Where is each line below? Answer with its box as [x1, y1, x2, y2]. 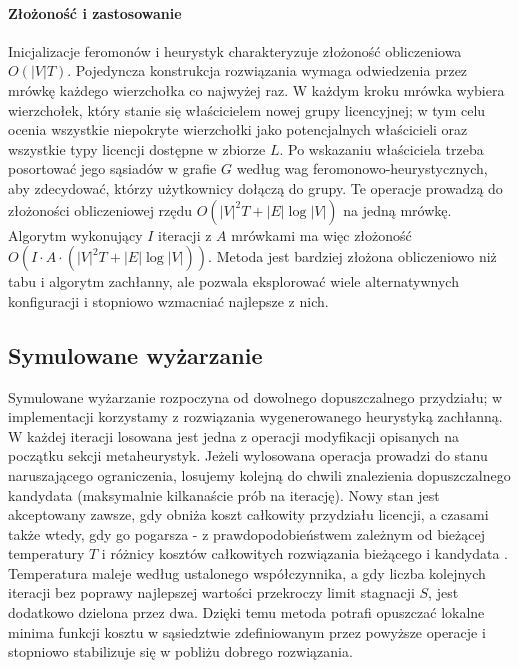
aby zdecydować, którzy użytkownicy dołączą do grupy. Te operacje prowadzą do [8, 177, 503, 198]
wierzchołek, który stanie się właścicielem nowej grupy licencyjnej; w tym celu [8, 99, 486, 120]
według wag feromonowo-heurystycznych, [236, 158, 488, 179]
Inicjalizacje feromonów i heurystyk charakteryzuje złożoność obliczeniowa [8, 40, 462, 61]
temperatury [8, 543, 85, 564]
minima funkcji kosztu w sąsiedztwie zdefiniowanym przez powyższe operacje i [8, 621, 486, 642]
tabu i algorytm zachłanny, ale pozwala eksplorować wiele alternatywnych [8, 271, 459, 292]
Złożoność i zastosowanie [8, 2, 182, 23]
